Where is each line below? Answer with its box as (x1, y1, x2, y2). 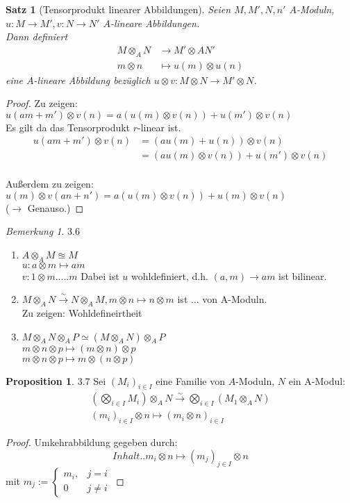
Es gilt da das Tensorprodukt (6, 119, 131, 134)
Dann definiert (6, 29, 68, 44)
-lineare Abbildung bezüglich (33, 72, 151, 87)
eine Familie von (156, 373, 225, 388)
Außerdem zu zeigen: (6, 176, 94, 191)
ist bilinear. (278, 268, 327, 283)
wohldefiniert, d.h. (131, 268, 208, 283)
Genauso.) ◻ (27, 200, 84, 215)
